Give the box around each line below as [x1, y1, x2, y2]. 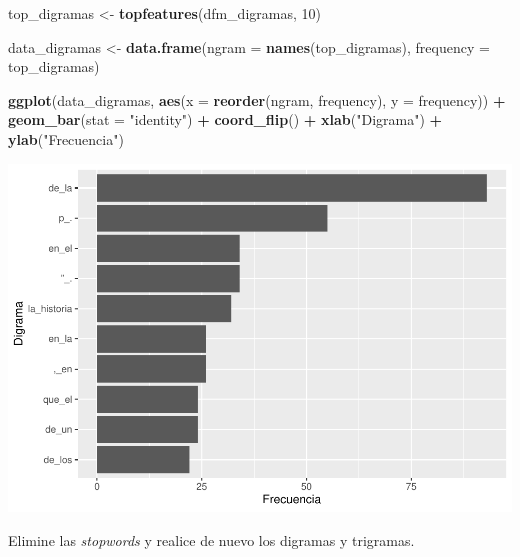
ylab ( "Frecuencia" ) [8, 128, 124, 149]
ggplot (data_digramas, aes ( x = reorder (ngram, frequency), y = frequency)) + [8, 89, 506, 110]
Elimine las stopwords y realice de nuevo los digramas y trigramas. [8, 530, 415, 551]
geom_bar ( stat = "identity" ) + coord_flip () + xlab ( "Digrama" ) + [8, 109, 443, 130]
